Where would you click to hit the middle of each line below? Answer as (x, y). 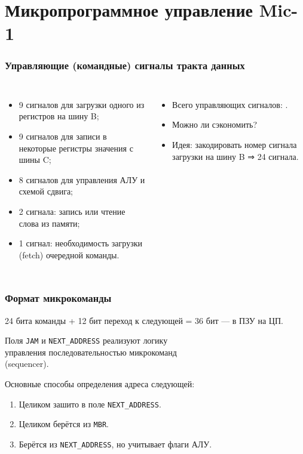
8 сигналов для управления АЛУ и (82, 179)
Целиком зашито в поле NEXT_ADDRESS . (90, 404)
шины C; (35, 160)
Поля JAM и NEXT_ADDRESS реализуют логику (86, 340)
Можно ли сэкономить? (215, 124)
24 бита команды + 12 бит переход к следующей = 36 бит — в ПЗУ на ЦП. (144, 320)
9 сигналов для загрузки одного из (82, 104)
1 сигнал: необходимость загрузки (80, 243)
